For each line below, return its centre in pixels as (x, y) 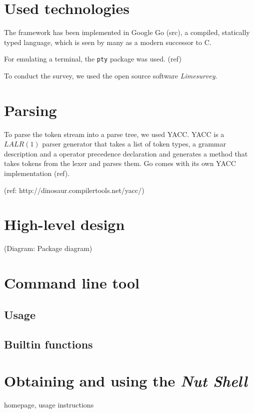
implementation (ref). (37, 173)
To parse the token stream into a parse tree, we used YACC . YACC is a (114, 134)
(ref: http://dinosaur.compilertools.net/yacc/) (74, 190)
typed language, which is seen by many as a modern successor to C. (108, 42)
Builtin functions (48, 344)
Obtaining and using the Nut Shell (126, 381)
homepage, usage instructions (49, 405)
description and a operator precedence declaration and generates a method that (126, 153)
